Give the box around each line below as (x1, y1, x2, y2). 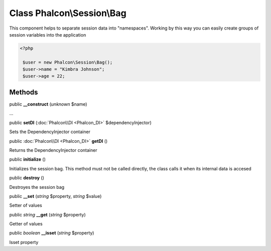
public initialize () (9, 156, 46, 162)
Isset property (9, 239, 39, 245)
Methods (9, 88, 38, 96)
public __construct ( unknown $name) (9, 101, 87, 107)
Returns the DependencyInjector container (9, 147, 97, 153)
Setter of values (9, 202, 42, 208)
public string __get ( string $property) (9, 211, 86, 217)
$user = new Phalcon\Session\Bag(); (23, 59, 113, 65)
